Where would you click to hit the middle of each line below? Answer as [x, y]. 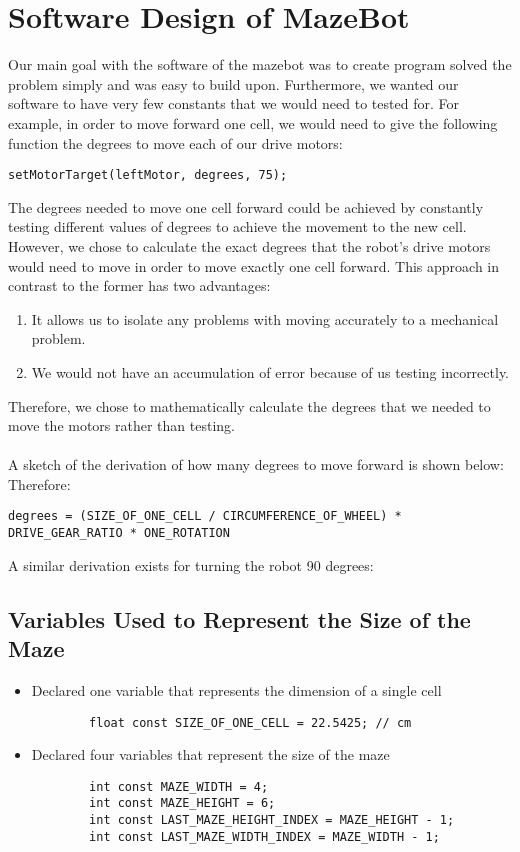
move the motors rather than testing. [121, 425]
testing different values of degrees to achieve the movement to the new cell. [237, 226]
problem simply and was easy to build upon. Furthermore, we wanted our [233, 83]
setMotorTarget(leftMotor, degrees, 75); [148, 175]
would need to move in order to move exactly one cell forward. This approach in [254, 265]
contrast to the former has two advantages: [139, 285]
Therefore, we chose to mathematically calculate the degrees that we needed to [249, 405]
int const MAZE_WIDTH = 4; [179, 786]
